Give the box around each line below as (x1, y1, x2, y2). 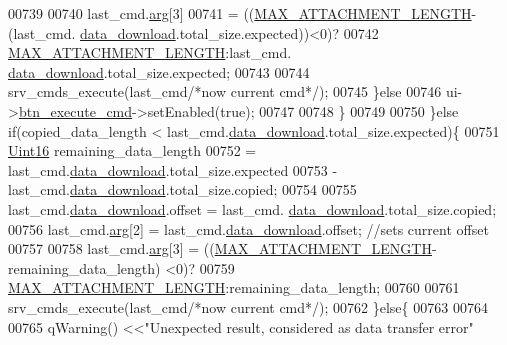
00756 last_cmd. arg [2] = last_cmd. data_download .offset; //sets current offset (8, 218, 489, 239)
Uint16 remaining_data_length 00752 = (8, 140, 257, 161)
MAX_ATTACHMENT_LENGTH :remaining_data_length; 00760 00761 (8, 277, 460, 298)
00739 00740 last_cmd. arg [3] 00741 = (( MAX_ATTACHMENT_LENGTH (8, 3, 472, 23)
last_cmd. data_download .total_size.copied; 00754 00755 (8, 179, 357, 200)
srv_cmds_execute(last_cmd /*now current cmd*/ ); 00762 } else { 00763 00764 (8, 296, 488, 317)
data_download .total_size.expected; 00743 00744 (8, 61, 310, 82)
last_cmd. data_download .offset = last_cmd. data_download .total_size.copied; (8, 198, 497, 219)
